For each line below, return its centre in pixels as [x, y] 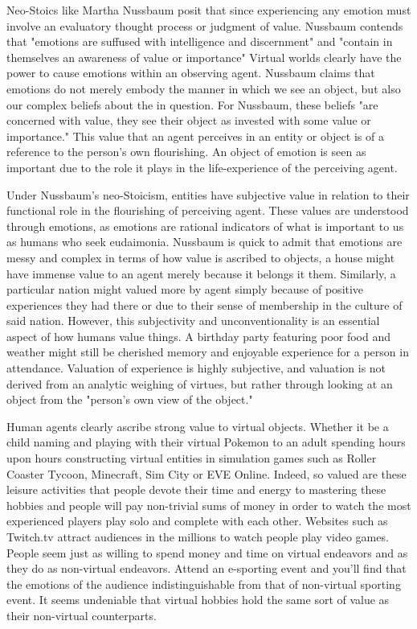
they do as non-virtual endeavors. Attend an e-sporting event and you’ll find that [206, 568]
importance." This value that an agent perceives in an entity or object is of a [195, 136]
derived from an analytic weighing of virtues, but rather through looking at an [200, 383]
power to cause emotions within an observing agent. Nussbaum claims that [191, 73]
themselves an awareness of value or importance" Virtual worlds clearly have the [204, 57]
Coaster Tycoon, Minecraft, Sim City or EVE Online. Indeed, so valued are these [206, 473]
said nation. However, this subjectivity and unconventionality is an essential [193, 321]
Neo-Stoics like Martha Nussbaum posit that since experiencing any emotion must [209, 10]
